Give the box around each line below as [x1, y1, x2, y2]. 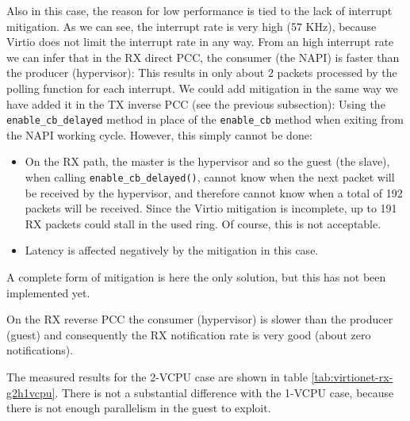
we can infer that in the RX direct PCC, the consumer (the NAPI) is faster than [6, 48, 400, 65]
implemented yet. [6, 284, 90, 300]
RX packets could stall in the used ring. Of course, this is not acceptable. [25, 215, 381, 232]
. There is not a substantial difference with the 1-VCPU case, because [55, 384, 394, 400]
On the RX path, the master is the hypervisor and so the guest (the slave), [25, 153, 390, 170]
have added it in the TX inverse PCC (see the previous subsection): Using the [6, 95, 385, 112]
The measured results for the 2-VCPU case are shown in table [6, 369, 308, 385]
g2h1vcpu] [6, 384, 56, 400]
